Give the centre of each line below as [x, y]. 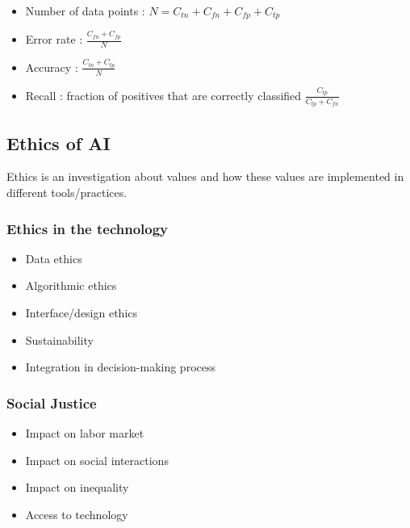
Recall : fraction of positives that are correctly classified [163, 95]
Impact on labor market [85, 433]
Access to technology [77, 514]
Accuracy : [52, 67]
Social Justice [52, 402]
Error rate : [54, 39]
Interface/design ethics [82, 312]
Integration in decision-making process [120, 367]
